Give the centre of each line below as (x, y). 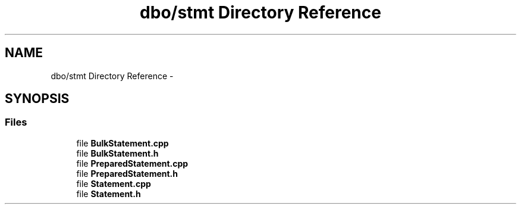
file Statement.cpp (114, 183)
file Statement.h (109, 194)
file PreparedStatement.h (127, 173)
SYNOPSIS (37, 99)
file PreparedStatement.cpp (132, 163)
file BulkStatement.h (117, 153)
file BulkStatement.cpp (123, 143)
